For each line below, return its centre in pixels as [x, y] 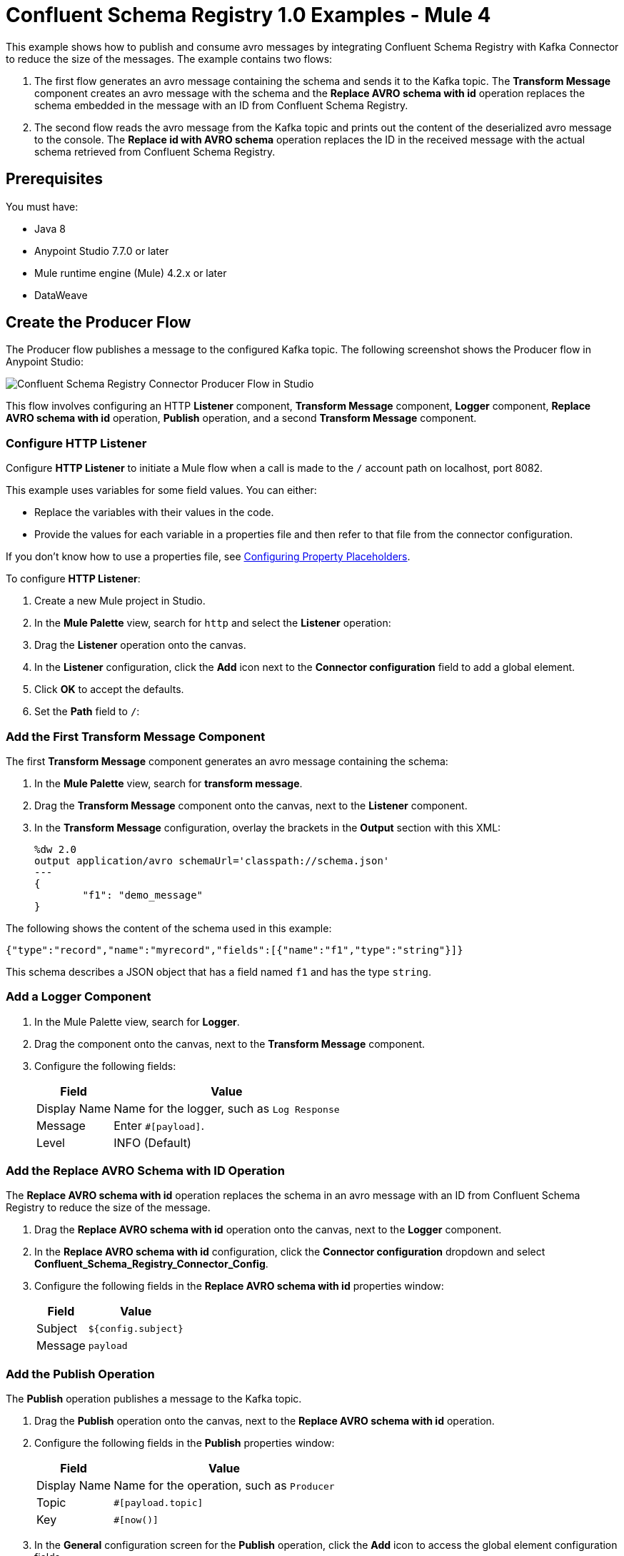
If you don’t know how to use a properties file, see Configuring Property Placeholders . [208, 557]
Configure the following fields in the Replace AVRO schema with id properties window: [239, 1286]
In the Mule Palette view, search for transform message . [168, 783]
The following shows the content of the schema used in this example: [169, 928]
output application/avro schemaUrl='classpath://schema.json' [212, 860]
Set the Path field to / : [87, 712]
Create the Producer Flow [99, 323]
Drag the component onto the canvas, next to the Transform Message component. [230, 1044]
